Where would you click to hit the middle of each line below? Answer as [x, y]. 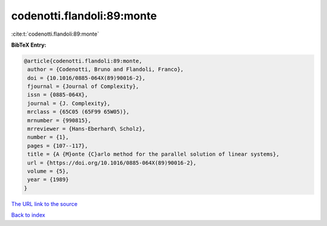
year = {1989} [48, 180]
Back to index [28, 215]
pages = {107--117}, [58, 146]
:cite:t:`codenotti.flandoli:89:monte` [55, 34]
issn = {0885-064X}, [58, 95]
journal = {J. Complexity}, [69, 103]
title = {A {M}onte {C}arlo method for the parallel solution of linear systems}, [154, 154]
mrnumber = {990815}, [59, 120]
